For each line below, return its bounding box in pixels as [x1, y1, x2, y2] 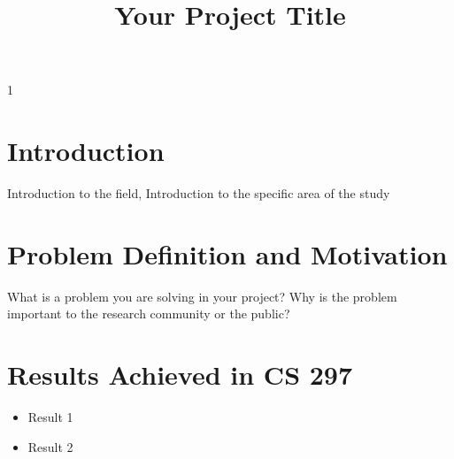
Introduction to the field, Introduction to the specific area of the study [7, 184, 390, 203]
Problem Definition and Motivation [7, 235, 448, 272]
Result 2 [27, 437, 73, 455]
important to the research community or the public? [7, 304, 290, 323]
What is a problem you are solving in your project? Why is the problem [7, 287, 397, 305]
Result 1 [27, 408, 73, 426]
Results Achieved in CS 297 [7, 356, 353, 393]
